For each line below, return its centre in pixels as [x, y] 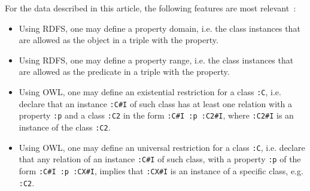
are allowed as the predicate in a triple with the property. [124, 72]
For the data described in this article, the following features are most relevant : [151, 8]
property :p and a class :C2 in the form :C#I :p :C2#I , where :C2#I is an [156, 115]
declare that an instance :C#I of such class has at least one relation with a [155, 103]
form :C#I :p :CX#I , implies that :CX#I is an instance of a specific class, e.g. [161, 170]
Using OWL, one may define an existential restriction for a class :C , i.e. [150, 91]
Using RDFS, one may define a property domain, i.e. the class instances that [159, 28]
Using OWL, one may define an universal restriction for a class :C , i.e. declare [162, 147]
